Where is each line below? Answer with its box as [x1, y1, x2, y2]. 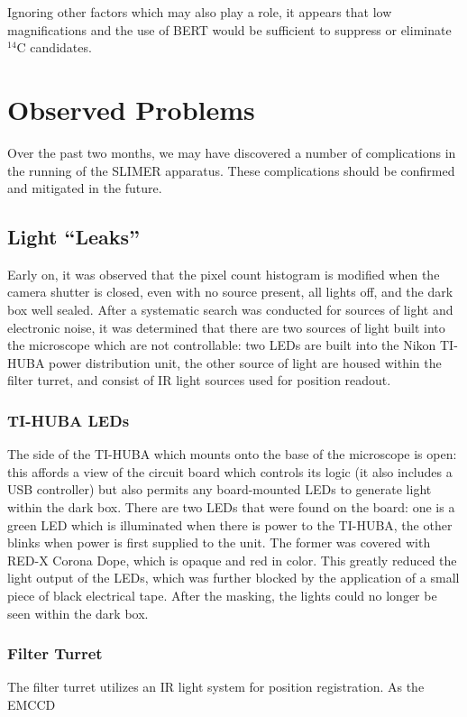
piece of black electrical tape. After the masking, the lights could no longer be [7, 586, 437, 605]
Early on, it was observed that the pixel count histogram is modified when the [7, 264, 440, 283]
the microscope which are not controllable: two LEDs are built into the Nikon [7, 336, 436, 354]
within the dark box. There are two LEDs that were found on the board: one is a [7, 498, 455, 517]
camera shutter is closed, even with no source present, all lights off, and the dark [7, 282, 453, 301]
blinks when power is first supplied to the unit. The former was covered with [7, 533, 431, 552]
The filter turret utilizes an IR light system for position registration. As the [7, 677, 425, 696]
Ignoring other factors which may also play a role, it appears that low [7, 3, 392, 21]
